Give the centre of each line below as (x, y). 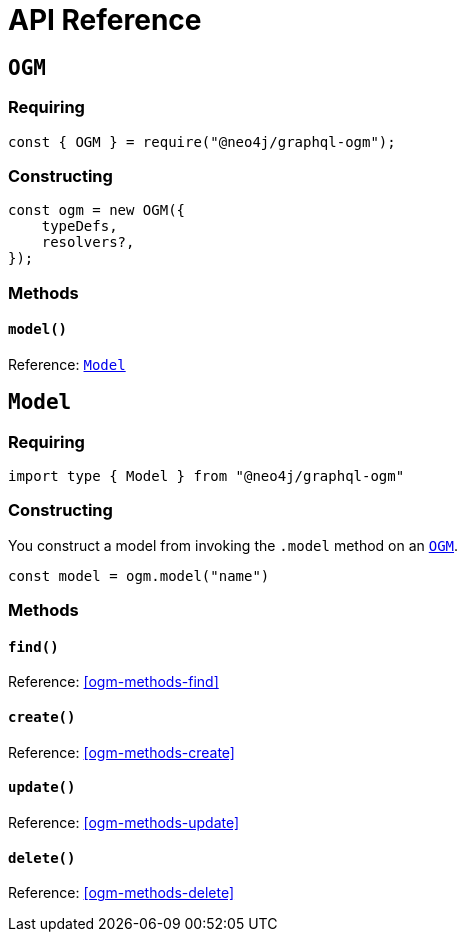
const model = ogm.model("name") (139, 575)
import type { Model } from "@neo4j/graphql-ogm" (206, 476)
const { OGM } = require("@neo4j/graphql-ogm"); (202, 141)
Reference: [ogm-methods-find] (113, 682)
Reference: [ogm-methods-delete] (121, 893)
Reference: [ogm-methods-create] (121, 752)
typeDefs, (79, 226)
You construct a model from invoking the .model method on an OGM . (233, 545)
